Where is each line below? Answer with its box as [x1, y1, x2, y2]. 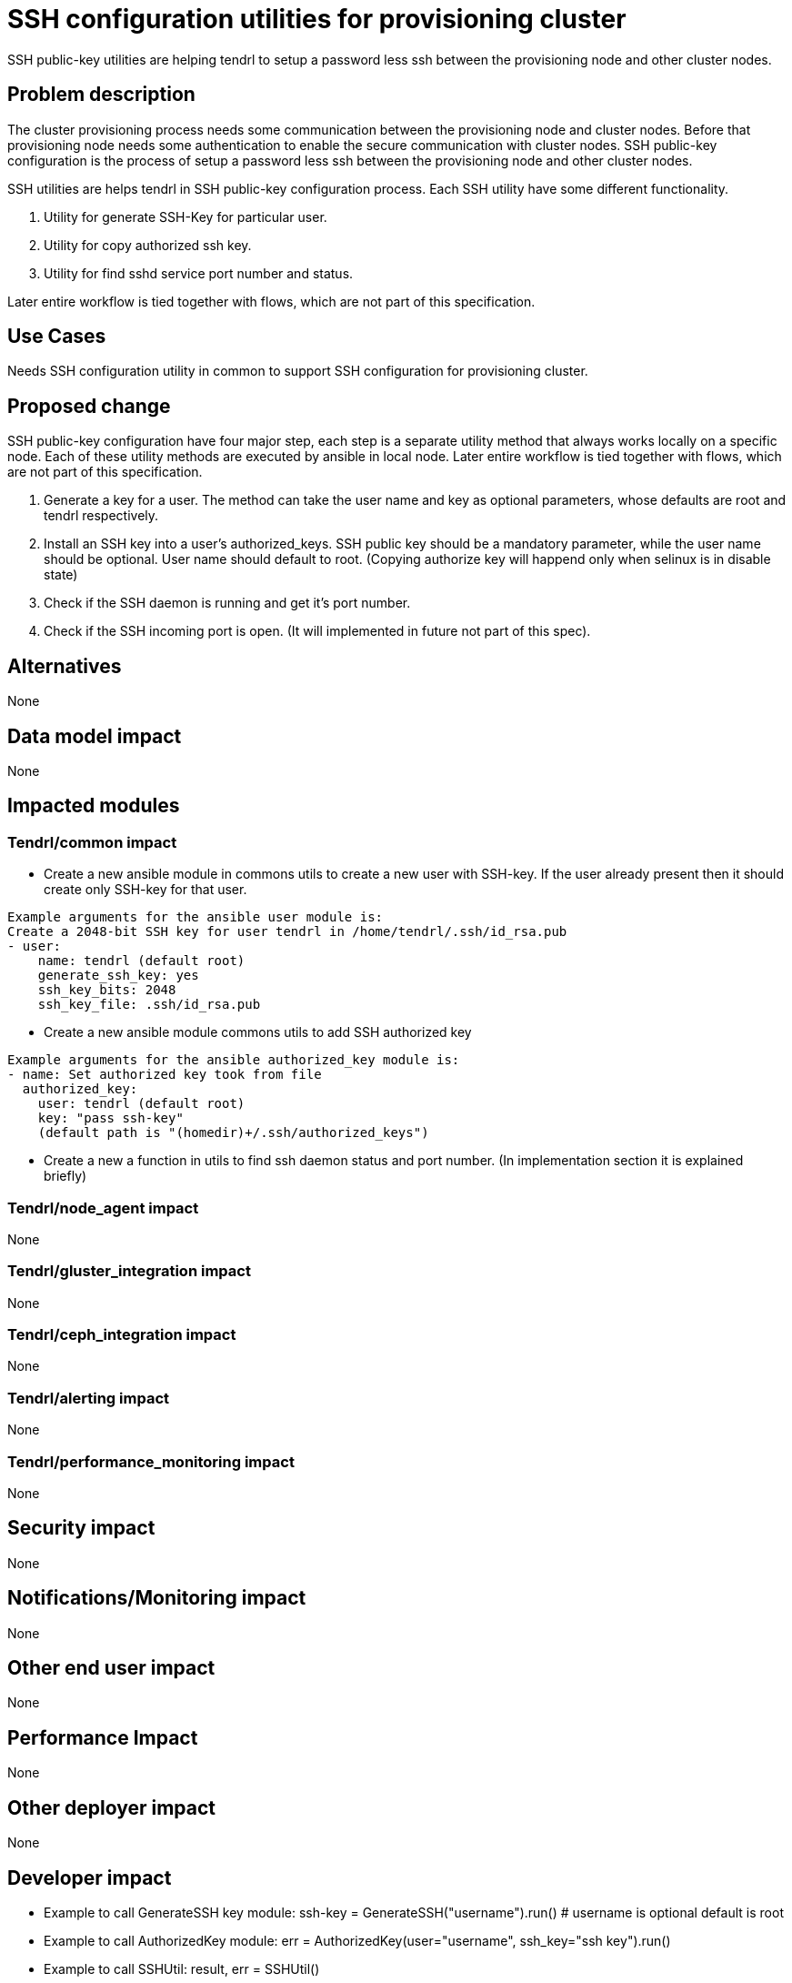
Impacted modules [7, 794, 180, 818]
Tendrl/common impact [7, 832, 177, 851]
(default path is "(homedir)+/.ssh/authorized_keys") [37, 1125, 429, 1141]
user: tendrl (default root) [37, 1096, 246, 1112]
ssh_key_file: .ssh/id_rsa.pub [37, 997, 261, 1012]
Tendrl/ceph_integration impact [7, 1325, 236, 1344]
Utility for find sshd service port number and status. [44, 265, 354, 281]
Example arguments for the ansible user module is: [7, 910, 384, 925]
